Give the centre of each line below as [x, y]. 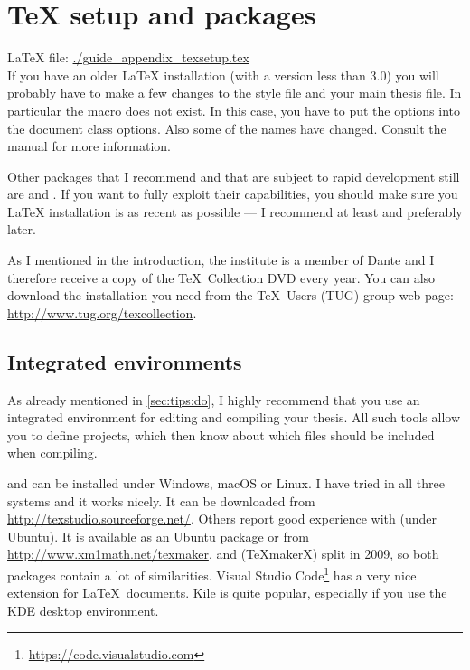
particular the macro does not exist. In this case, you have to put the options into [234, 110]
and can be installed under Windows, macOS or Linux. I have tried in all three [226, 483]
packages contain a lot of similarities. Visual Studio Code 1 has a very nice [212, 573]
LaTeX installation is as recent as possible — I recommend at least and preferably [235, 211]
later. [22, 229]
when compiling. [52, 453]
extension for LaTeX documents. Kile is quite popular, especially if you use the [227, 593]
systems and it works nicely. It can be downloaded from [161, 500]
